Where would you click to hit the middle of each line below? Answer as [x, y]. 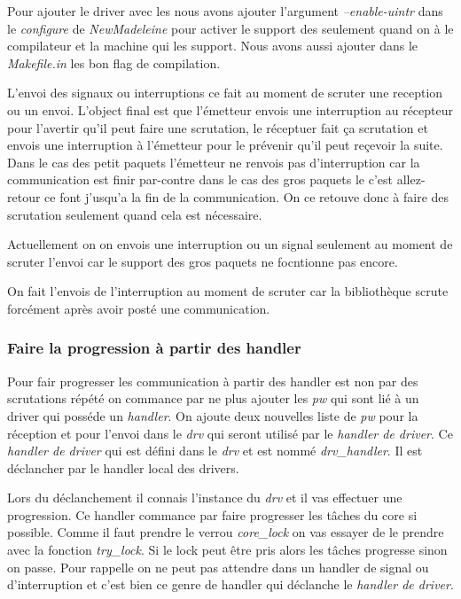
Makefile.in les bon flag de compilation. [114, 62]
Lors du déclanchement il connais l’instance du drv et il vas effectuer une [205, 498]
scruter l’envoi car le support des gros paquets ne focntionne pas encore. [203, 261]
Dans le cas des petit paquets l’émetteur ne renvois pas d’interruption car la [214, 162]
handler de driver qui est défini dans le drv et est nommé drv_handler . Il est [215, 451]
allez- [411, 179]
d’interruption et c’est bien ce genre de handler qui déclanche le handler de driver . [230, 584]
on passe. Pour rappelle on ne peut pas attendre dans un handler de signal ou [218, 567]
